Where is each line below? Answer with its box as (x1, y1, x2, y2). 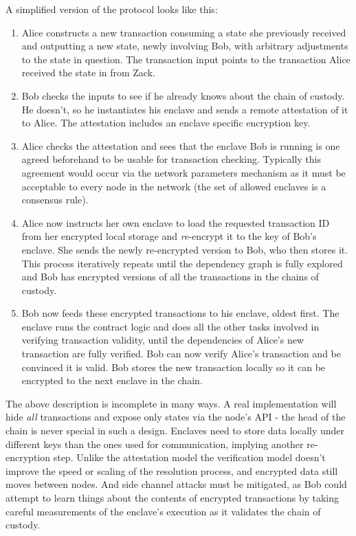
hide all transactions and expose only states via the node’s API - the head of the (5, 410, 346, 424)
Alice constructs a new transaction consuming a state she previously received (21, 25, 346, 39)
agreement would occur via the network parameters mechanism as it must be (21, 165, 346, 179)
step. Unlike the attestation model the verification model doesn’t (53, 450, 326, 465)
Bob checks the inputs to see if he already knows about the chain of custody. (21, 88, 345, 102)
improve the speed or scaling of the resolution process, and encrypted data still (5, 463, 338, 478)
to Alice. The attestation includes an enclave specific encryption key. (21, 115, 311, 130)
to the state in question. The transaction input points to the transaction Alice (21, 52, 351, 66)
